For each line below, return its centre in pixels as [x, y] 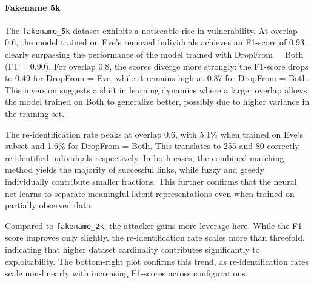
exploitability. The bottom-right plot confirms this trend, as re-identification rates [157, 261]
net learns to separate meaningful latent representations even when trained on [150, 193]
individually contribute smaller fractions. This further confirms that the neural [151, 181]
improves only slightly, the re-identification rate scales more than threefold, [165, 237]
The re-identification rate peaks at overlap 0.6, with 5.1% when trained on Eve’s [154, 134]
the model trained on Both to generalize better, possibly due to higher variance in [157, 102]
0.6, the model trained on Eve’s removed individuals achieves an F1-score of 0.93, [156, 42]
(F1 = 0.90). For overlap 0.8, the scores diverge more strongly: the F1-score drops [157, 66]
